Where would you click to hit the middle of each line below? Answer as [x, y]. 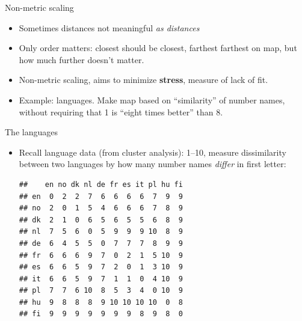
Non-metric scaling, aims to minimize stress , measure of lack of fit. [143, 80]
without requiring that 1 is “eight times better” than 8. [121, 112]
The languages [31, 132]
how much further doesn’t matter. [82, 59]
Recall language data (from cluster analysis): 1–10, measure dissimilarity [153, 152]
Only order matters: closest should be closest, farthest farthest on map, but [158, 48]
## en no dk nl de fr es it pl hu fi [101, 184]
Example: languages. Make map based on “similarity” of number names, [152, 99]
